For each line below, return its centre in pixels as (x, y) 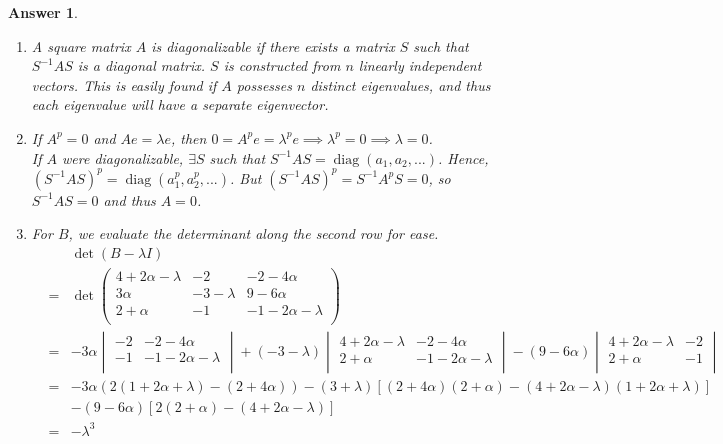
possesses (264, 84)
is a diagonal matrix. (141, 65)
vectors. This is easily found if (124, 84)
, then (188, 137)
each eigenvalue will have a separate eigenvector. (180, 104)
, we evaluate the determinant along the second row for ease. (253, 233)
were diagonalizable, (123, 157)
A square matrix (81, 45)
